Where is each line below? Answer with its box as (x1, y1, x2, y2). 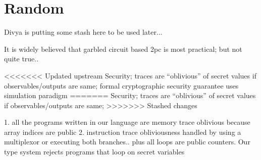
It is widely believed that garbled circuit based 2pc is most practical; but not (4, 43, 242, 54)
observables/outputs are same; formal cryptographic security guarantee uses (4, 80, 239, 91)
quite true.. (4, 53, 39, 64)
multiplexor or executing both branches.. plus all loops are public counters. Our (4, 136, 250, 147)
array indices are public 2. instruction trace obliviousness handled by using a (4, 126, 241, 137)
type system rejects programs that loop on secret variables (4, 146, 185, 157)
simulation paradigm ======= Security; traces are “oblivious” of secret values (4, 90, 256, 101)
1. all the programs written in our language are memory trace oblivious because (4, 117, 250, 127)
